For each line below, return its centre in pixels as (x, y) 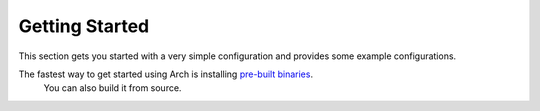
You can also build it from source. (112, 88)
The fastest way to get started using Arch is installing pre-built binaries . (166, 74)
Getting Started (84, 26)
